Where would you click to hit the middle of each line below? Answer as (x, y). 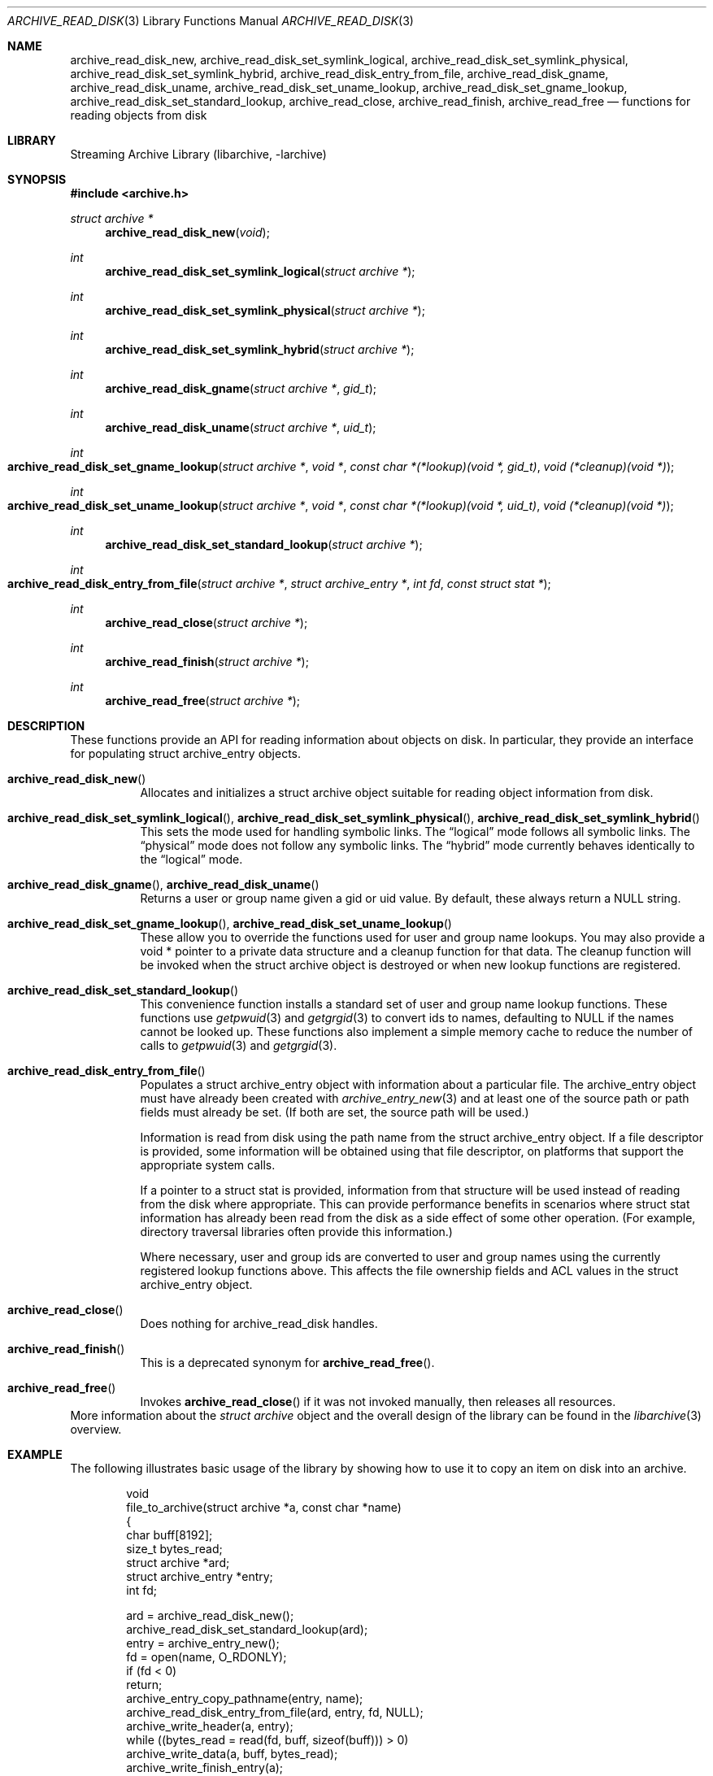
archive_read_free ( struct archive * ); (203, 701)
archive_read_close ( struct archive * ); (207, 622)
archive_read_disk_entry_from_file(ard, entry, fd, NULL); (275, 1712)
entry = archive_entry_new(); (203, 1643)
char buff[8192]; (170, 1535)
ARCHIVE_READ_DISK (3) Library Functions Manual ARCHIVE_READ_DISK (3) (211, 21)
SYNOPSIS (37, 179)
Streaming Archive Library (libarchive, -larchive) (198, 154)
